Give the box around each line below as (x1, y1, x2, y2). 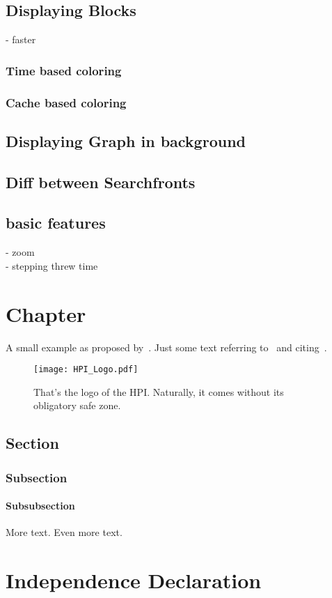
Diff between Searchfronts (6, 171, 196, 192)
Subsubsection (6, 498, 75, 513)
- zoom (6, 245, 35, 259)
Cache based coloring (6, 93, 127, 111)
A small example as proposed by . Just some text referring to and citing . (6, 339, 327, 354)
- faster (6, 32, 36, 47)
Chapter (6, 299, 86, 328)
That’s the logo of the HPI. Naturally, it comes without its (33, 384, 284, 399)
